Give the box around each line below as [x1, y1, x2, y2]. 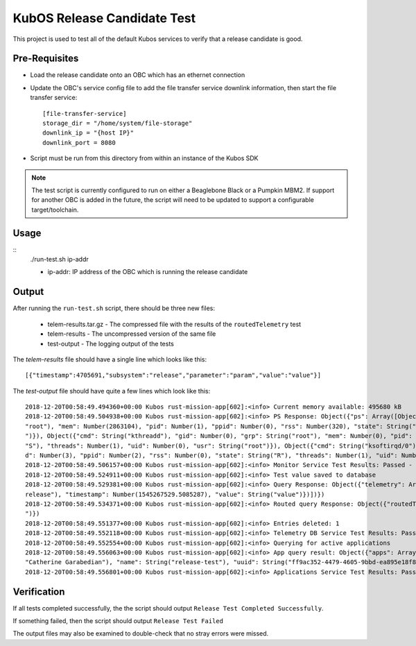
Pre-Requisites [12, 53, 79, 65]
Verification [12, 586, 65, 597]
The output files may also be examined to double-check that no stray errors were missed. [12, 629, 269, 638]
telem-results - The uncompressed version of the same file [47, 330, 216, 338]
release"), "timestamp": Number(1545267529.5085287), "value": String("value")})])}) [25, 490, 325, 498]
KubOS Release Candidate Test [12, 10, 196, 26]
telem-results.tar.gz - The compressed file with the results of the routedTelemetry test [47, 320, 302, 328]
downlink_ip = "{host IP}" [42, 129, 135, 137]
